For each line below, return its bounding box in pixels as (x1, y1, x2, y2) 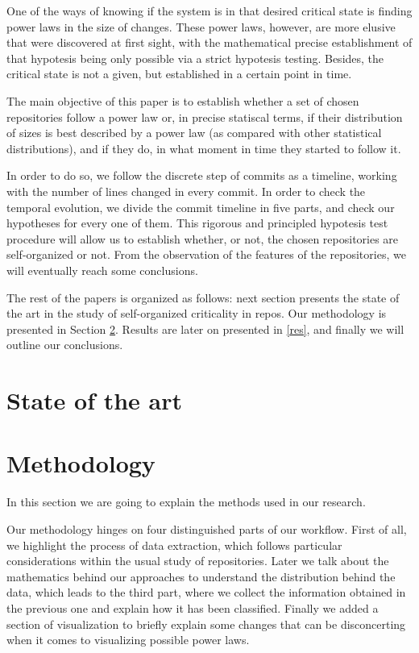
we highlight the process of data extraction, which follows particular (6, 536, 342, 553)
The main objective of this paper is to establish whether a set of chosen (6, 92, 359, 109)
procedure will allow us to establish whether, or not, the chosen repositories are (6, 230, 399, 247)
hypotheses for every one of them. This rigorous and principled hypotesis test (6, 214, 388, 231)
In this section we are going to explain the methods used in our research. (6, 493, 366, 510)
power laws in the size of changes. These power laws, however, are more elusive (6, 18, 396, 35)
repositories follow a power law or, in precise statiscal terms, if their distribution (6, 108, 403, 125)
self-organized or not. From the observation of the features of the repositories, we (6, 246, 406, 263)
